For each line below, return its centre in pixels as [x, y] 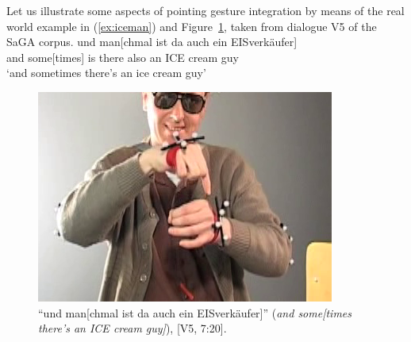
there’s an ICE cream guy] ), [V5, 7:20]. [133, 328]
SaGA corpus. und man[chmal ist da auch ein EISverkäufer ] [152, 42]
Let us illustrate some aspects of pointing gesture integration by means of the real [205, 10]
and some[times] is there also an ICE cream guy [123, 57]
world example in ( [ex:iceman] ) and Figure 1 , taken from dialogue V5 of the [192, 26]
